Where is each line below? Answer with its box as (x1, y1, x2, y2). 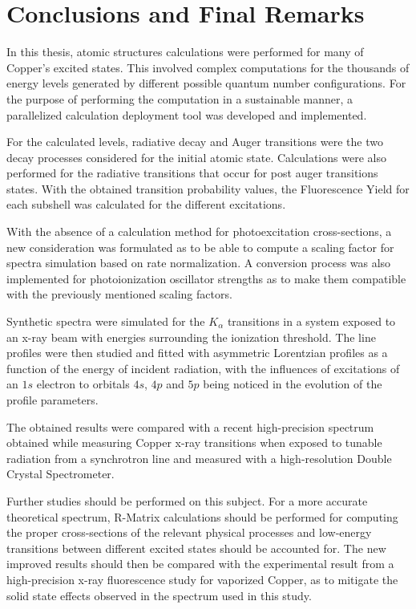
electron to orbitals (36, 376, 130, 392)
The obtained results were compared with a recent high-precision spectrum (6, 418, 374, 435)
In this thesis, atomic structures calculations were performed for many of (6, 43, 364, 60)
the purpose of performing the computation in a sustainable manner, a (6, 90, 353, 107)
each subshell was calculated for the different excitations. (6, 196, 286, 213)
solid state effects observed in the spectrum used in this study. (6, 587, 312, 603)
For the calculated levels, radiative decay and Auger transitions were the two (6, 133, 383, 150)
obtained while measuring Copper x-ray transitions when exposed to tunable (6, 434, 382, 451)
